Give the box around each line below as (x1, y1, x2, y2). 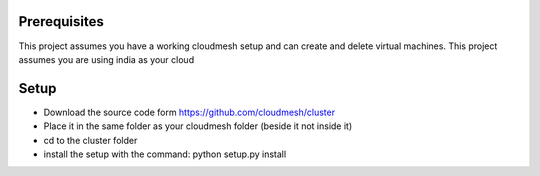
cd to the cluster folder (43, 134, 138, 146)
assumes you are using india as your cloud (18, 53, 195, 65)
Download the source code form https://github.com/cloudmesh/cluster (43, 106, 335, 118)
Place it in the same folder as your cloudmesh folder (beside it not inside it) (43, 120, 353, 132)
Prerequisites (18, 13, 104, 30)
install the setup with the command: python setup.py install (43, 148, 287, 160)
